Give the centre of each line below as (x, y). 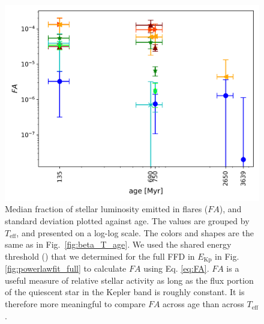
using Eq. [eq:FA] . (176, 268)
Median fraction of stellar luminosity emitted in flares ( (106, 209)
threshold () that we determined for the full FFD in (100, 256)
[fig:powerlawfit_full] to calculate (66, 268)
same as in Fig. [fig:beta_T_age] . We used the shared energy (118, 244)
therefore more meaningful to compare (75, 304)
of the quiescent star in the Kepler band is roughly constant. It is (125, 292)
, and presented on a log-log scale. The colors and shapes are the (135, 232)
